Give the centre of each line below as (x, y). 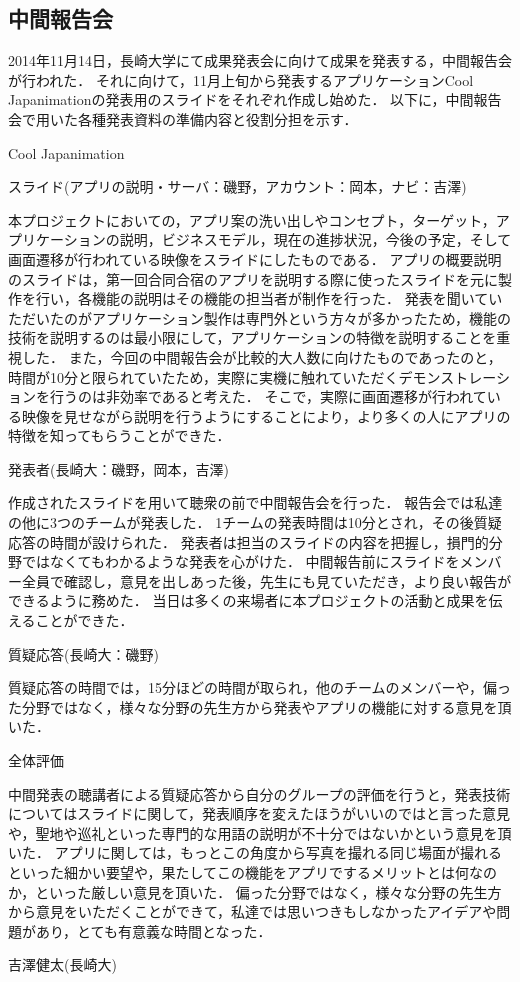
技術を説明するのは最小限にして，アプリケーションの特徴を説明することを (252, 337)
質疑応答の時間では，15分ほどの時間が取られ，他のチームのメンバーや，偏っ (260, 687)
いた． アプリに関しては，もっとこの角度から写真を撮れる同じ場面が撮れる (255, 852)
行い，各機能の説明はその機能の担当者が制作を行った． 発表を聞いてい (269, 298)
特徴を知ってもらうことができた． (119, 435)
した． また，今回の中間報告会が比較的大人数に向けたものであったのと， (261, 356)
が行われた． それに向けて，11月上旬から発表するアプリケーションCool (241, 79)
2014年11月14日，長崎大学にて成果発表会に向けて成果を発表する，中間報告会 (260, 60)
